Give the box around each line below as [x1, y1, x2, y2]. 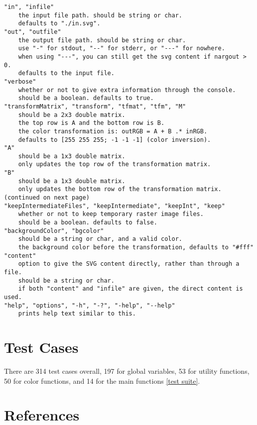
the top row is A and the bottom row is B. [18, 119, 165, 127]
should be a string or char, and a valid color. [18, 235, 182, 243]
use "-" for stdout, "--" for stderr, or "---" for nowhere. [18, 45, 225, 52]
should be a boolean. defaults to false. [18, 219, 157, 226]
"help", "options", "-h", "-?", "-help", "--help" [4, 302, 175, 309]
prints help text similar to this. [18, 310, 136, 318]
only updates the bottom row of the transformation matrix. [18, 186, 222, 193]
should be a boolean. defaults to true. [18, 95, 154, 102]
